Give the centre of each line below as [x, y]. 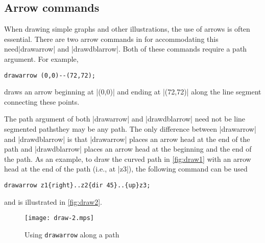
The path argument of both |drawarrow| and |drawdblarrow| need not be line [125, 119]
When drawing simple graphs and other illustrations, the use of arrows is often [127, 29]
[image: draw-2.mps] [59, 218]
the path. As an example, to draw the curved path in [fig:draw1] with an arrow [128, 159]
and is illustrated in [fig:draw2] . [53, 201]
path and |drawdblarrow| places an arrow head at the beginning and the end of [128, 149]
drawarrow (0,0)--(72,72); [50, 75]
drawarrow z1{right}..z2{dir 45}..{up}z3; [77, 185]
